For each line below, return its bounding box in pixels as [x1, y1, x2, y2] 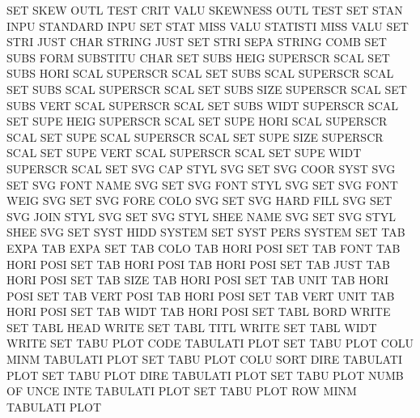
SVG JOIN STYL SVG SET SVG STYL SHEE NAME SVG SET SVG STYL [6, 207, 396, 224]
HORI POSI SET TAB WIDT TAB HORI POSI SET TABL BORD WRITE [6, 303, 391, 320]
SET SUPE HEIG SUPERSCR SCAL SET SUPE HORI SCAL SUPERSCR [6, 113, 388, 130]
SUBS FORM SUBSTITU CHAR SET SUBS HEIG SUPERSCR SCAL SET [6, 49, 390, 66]
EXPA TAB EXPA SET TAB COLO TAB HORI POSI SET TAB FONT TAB [6, 239, 401, 256]
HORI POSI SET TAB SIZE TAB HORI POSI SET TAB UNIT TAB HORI [6, 271, 389, 288]
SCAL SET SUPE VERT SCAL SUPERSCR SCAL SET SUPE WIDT [6, 144, 362, 161]
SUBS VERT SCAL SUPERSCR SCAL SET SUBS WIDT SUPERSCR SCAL [6, 96, 399, 113]
